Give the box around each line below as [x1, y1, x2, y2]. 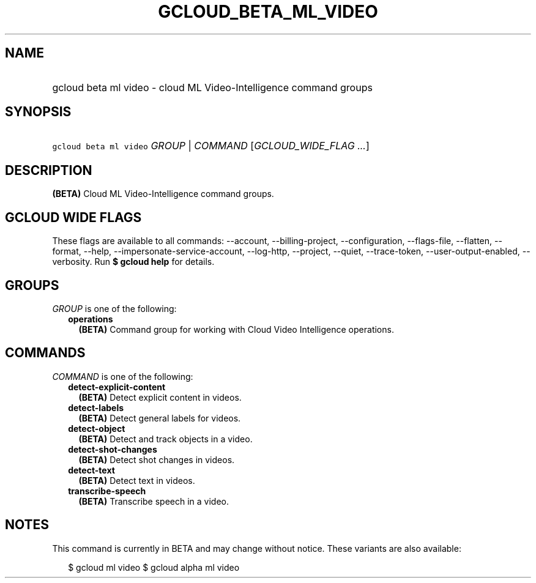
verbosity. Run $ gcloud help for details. [52, 256, 215, 267]
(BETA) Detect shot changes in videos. [78, 454, 235, 465]
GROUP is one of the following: [52, 303, 177, 314]
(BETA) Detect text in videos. [78, 475, 195, 486]
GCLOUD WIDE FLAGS [5, 209, 142, 225]
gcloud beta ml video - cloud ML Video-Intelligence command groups [52, 81, 373, 94]
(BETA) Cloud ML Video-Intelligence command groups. [52, 188, 274, 199]
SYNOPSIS [5, 104, 72, 120]
